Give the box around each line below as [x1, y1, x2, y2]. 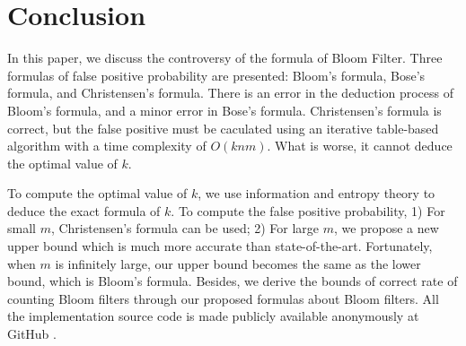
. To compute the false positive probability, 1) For [171, 201, 445, 220]
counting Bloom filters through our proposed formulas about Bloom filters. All [7, 289, 439, 307]
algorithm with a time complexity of [7, 136, 207, 155]
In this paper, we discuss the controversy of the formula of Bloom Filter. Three [7, 48, 443, 67]
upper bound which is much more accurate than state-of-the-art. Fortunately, [7, 237, 433, 255]
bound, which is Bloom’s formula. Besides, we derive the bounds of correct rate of [7, 272, 458, 290]
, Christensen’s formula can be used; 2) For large [50, 219, 320, 238]
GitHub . [7, 324, 57, 343]
